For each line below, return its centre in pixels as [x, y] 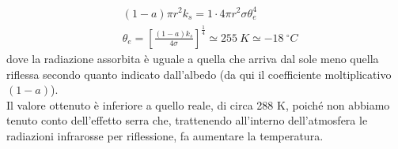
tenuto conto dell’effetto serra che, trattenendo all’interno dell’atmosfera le [187, 120]
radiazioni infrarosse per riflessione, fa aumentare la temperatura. [165, 135]
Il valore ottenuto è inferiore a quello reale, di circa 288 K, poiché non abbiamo [198, 104]
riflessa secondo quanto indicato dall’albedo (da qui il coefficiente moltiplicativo [199, 74]
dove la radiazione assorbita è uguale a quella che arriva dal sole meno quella [193, 58]
